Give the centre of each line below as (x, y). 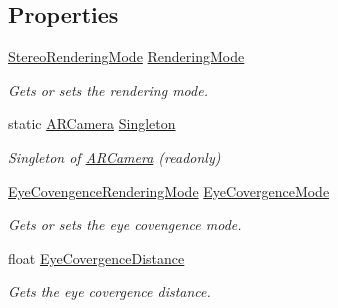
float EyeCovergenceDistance (96, 257)
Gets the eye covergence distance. (109, 291)
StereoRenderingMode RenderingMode (126, 56)
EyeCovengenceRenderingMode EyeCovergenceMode (169, 190)
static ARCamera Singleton (92, 123)
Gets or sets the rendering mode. (108, 89)
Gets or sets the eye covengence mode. (125, 224)
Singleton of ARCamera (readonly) (114, 156)
